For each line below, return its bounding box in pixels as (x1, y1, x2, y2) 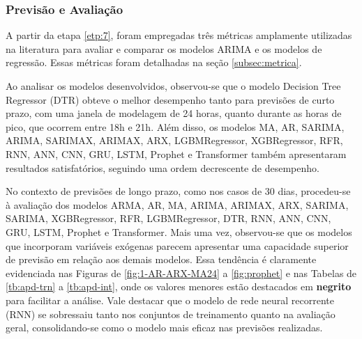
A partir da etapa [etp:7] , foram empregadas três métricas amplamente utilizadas (6, 28, 352, 42)
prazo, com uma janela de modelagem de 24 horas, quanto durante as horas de (6, 106, 342, 120)
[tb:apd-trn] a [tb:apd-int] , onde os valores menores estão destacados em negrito (6, 279, 352, 294)
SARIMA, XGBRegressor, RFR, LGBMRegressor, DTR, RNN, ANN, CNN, (6, 211, 331, 226)
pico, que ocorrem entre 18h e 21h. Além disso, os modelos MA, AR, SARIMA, (6, 119, 345, 134)
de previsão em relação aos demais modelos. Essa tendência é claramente (6, 252, 317, 267)
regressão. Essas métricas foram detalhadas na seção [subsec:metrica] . (6, 55, 302, 70)
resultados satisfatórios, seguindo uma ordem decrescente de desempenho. (6, 160, 319, 175)
